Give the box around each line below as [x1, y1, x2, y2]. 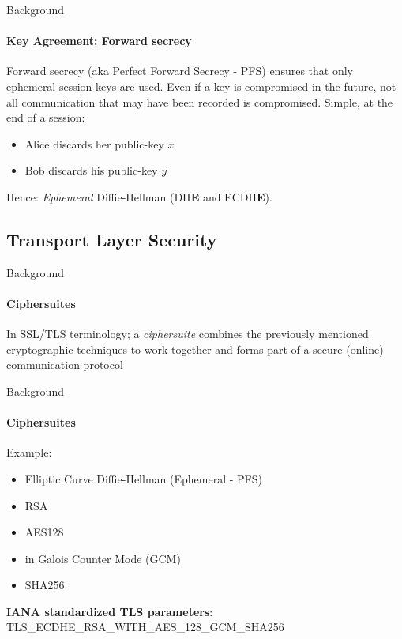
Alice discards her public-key [24, 135, 164, 152]
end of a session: [6, 109, 85, 126]
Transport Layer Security [6, 227, 217, 251]
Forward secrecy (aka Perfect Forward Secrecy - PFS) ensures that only [6, 62, 353, 79]
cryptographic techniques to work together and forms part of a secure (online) [6, 340, 384, 357]
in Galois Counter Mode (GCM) [24, 550, 181, 566]
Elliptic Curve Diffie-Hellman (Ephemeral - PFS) [24, 470, 262, 487]
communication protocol [6, 356, 123, 373]
